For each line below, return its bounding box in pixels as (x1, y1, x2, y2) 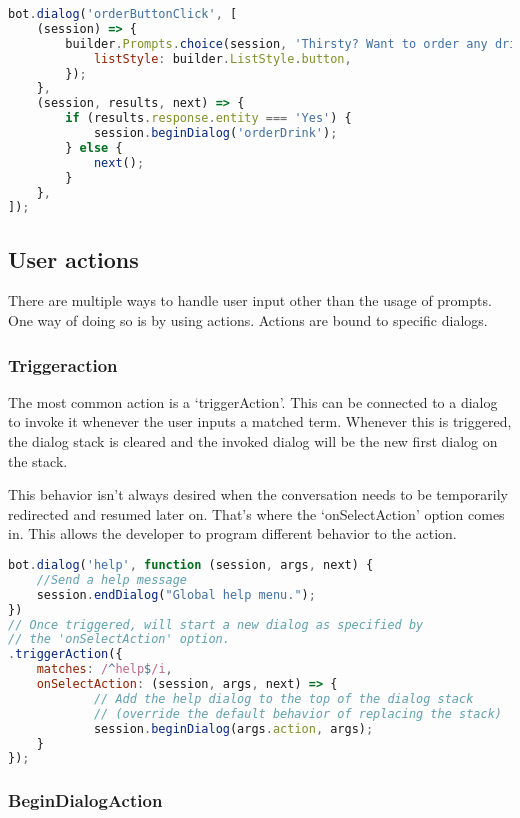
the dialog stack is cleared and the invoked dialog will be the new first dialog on (8, 431, 498, 452)
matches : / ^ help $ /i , (36, 662, 173, 677)
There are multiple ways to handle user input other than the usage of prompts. (8, 290, 492, 311)
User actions (8, 243, 139, 274)
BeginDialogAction (8, 788, 163, 813)
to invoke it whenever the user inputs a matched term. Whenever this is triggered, (8, 411, 512, 432)
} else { (65, 140, 123, 155)
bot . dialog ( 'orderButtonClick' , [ (8, 7, 238, 21)
